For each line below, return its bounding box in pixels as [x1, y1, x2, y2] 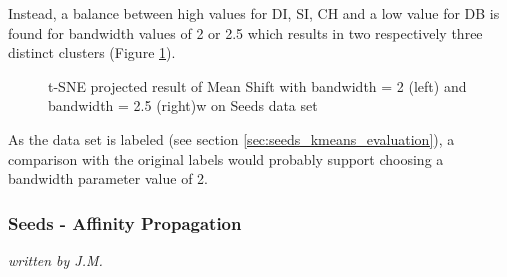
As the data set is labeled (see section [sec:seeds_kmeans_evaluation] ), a [8, 128, 455, 149]
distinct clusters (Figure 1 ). [8, 42, 176, 63]
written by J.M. [8, 249, 103, 270]
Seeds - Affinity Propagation [8, 210, 242, 235]
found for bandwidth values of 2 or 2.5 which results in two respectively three [8, 22, 483, 43]
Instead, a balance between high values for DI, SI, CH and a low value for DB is [8, 3, 500, 23]
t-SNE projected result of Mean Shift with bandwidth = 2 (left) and [48, 75, 467, 96]
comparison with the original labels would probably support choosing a [8, 148, 444, 169]
